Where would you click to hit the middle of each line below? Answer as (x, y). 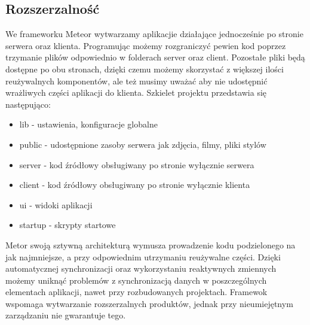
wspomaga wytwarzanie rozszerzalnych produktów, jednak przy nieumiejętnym (149, 303)
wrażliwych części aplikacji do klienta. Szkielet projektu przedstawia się (136, 92)
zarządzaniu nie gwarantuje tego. (66, 315)
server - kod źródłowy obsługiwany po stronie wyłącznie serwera (137, 164)
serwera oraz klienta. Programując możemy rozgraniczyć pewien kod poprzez (146, 45)
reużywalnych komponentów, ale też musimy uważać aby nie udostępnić (136, 81)
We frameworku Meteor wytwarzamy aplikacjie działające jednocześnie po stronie (154, 34)
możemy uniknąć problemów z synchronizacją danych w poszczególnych (136, 280)
